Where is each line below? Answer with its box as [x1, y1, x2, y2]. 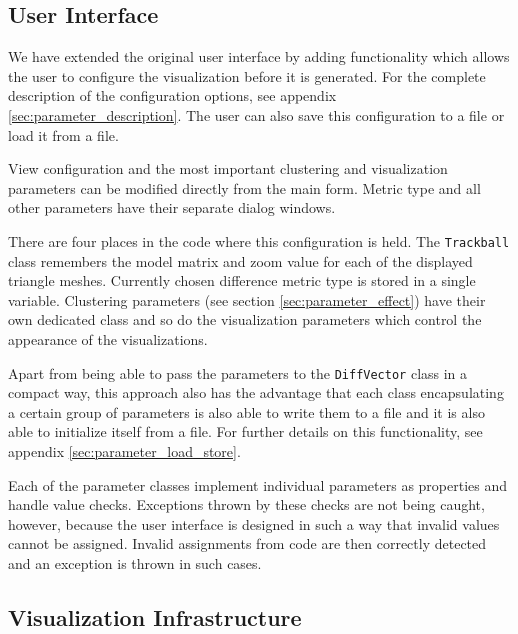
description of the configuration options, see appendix [8, 85, 337, 106]
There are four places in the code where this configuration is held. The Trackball [8, 230, 510, 251]
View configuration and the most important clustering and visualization [8, 158, 448, 179]
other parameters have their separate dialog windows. [8, 197, 336, 218]
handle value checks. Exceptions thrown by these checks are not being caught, [8, 494, 485, 515]
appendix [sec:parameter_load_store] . [8, 441, 241, 462]
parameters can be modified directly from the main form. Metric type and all [8, 177, 481, 198]
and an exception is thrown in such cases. [8, 552, 262, 573]
